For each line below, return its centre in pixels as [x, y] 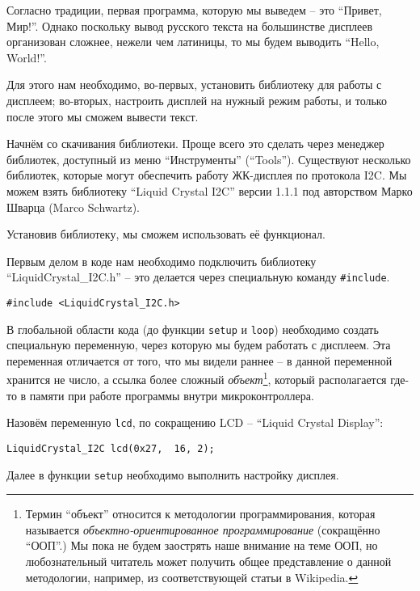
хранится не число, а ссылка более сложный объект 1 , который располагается [197, 378]
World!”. [27, 57]
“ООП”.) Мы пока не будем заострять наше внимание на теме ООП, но [202, 545]
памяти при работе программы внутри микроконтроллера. [172, 395]
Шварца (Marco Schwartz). [73, 207]
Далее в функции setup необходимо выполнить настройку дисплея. [173, 474]
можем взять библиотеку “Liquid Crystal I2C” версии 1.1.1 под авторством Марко [210, 190]
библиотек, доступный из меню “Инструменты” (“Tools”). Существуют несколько [209, 159]
